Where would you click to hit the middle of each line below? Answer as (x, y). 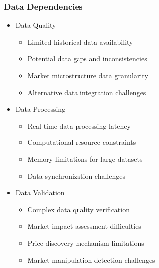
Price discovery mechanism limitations (86, 242)
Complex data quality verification (79, 209)
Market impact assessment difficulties (84, 226)
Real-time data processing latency (79, 125)
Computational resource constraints (82, 142)
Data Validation (40, 193)
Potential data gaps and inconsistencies (87, 59)
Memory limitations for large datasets (85, 159)
